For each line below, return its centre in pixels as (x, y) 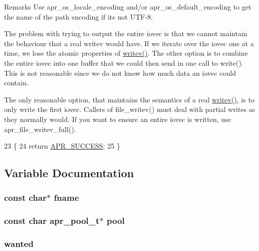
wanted (19, 244)
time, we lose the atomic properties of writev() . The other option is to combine (126, 53)
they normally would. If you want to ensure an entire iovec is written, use (118, 119)
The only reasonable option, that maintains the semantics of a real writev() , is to (129, 99)
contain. (16, 83)
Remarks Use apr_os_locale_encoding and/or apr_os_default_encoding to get (128, 7)
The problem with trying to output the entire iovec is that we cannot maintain (126, 33)
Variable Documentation (69, 173)
